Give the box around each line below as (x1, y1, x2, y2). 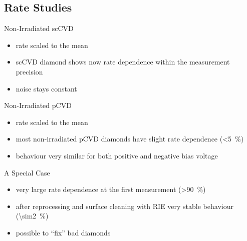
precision (16, 66, 43, 76)
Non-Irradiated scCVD (4, 23, 74, 33)
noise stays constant (16, 83, 77, 93)
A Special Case (4, 167, 50, 177)
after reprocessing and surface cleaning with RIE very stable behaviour (16, 200, 233, 211)
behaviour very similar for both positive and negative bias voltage (16, 150, 218, 160)
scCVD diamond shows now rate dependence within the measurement (16, 56, 230, 67)
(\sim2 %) (16, 210, 49, 221)
